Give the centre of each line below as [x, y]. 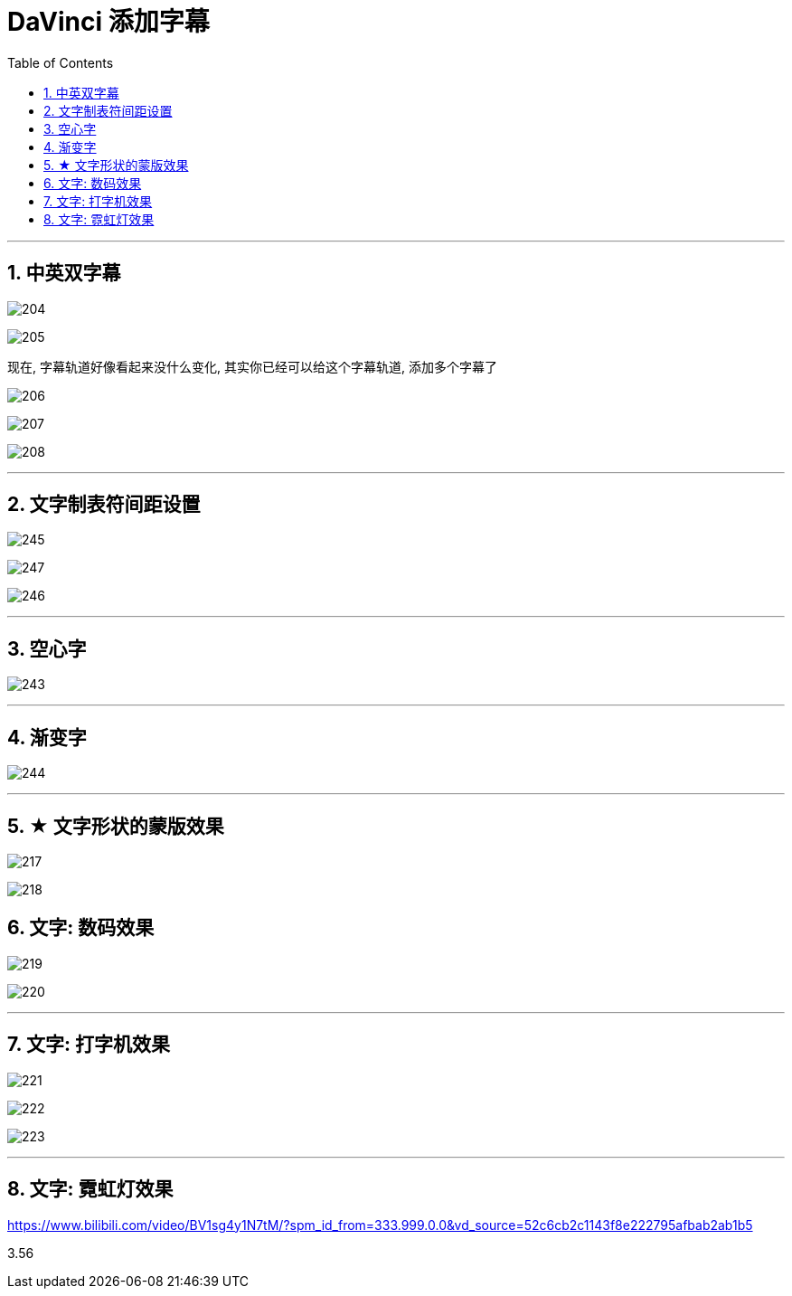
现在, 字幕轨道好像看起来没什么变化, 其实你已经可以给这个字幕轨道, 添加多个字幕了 [252, 366]
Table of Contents [61, 62]
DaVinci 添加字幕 [108, 22]
